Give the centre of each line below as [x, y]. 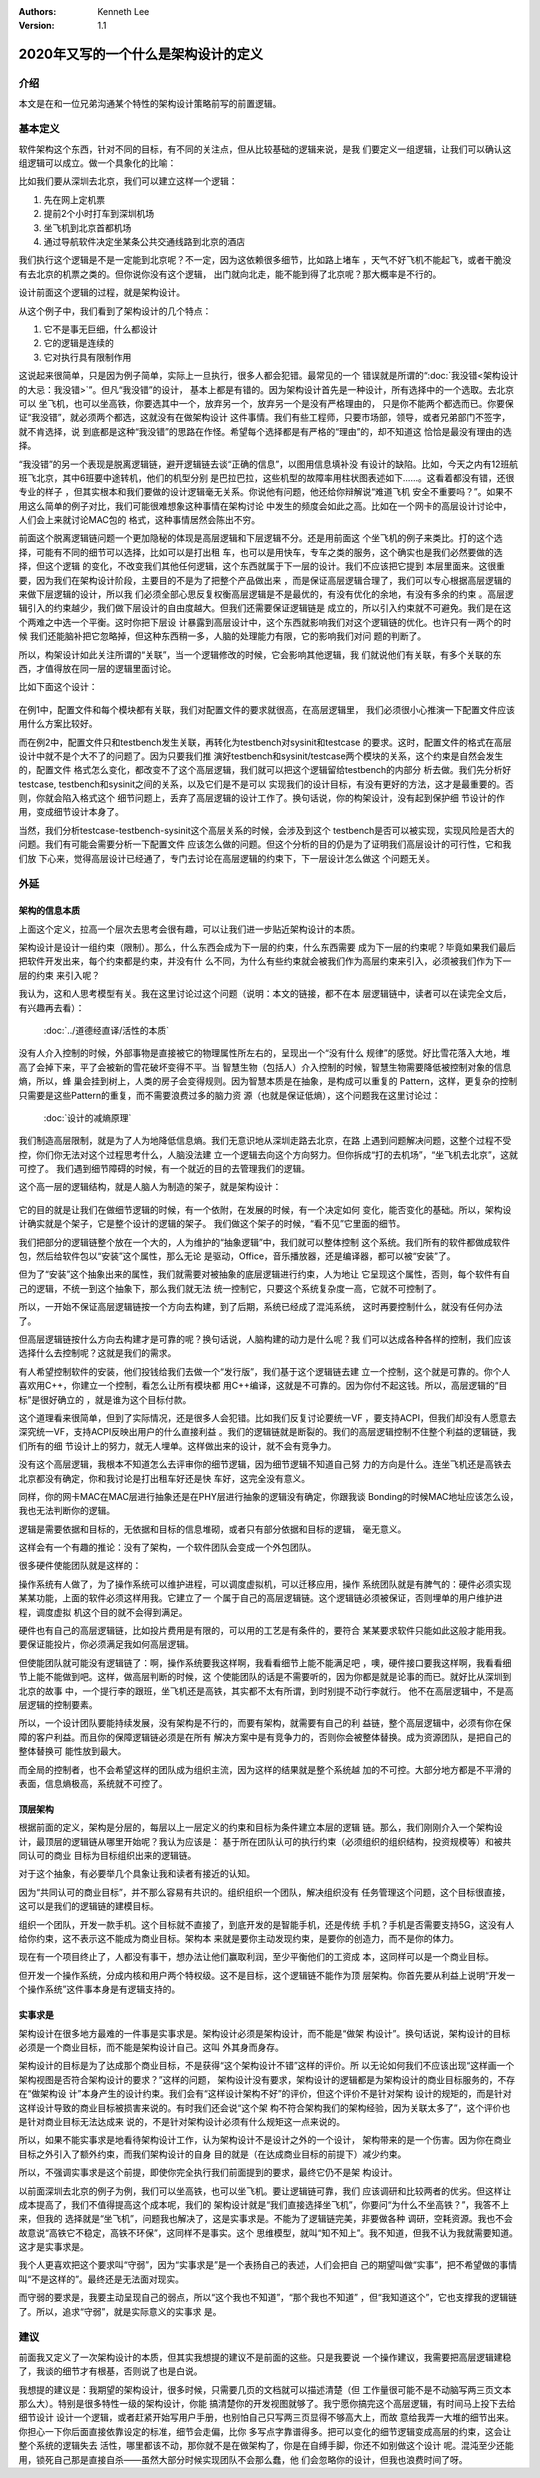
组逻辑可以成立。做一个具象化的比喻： [97, 163]
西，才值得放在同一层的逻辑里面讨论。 [97, 668]
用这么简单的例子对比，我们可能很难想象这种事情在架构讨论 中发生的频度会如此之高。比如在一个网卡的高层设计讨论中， [265, 506]
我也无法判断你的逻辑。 [66, 1511]
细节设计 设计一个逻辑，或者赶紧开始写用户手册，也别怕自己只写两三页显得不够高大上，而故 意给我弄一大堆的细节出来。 [266, 2417]
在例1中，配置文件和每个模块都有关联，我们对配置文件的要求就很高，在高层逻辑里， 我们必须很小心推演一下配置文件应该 [266, 709]
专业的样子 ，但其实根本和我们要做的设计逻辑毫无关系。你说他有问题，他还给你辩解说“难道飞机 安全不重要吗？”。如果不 [266, 492]
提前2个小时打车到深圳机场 [99, 214]
